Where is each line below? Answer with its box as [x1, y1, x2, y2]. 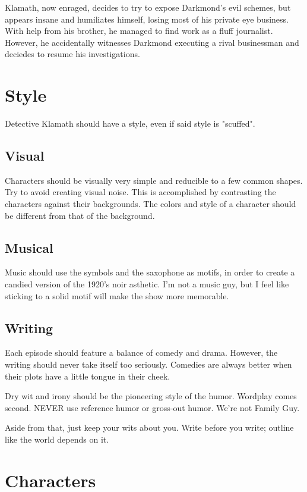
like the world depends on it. [5, 433, 109, 446]
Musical [5, 238, 53, 256]
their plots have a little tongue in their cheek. [5, 369, 170, 382]
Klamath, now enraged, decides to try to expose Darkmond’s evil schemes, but [5, 1, 291, 13]
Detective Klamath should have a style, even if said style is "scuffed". [5, 117, 255, 130]
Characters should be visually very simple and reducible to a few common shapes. [5, 174, 303, 186]
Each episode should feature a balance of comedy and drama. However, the [5, 346, 278, 359]
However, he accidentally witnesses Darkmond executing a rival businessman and [5, 36, 299, 48]
